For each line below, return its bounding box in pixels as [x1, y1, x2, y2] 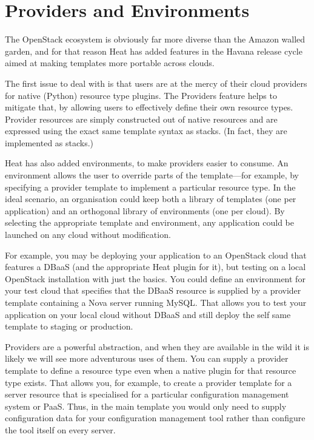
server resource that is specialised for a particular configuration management [5, 388, 289, 401]
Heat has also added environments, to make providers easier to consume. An [5, 157, 289, 169]
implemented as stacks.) [5, 136, 94, 149]
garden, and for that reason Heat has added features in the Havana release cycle [5, 44, 302, 57]
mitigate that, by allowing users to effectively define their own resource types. [5, 101, 293, 113]
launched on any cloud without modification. [5, 228, 171, 241]
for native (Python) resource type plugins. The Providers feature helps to [5, 89, 277, 101]
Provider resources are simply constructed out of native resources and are [5, 112, 278, 125]
